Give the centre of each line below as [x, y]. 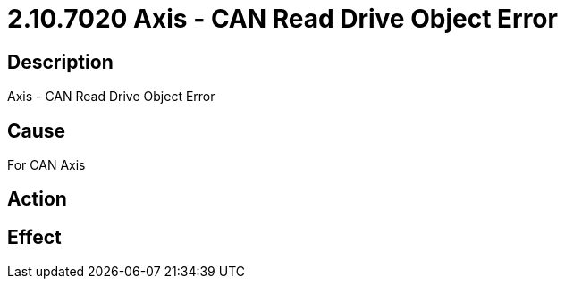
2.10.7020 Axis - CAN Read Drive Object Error [282, 19]
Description [60, 62]
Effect [34, 237]
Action [37, 199]
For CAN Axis [46, 165]
